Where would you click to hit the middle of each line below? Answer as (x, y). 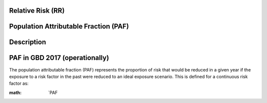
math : (15, 92)
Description (28, 42)
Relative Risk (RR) (37, 11)
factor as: (19, 83)
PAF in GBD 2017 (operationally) (59, 58)
